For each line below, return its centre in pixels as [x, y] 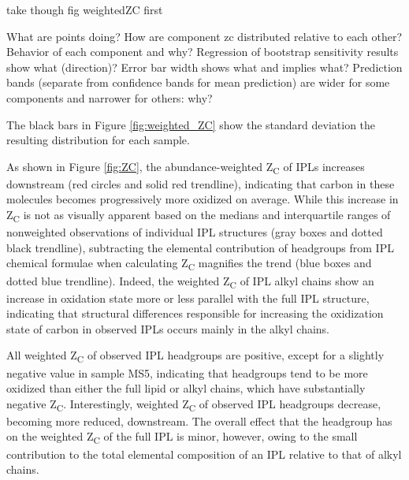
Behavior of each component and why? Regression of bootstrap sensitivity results [203, 52]
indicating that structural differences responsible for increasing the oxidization [195, 313]
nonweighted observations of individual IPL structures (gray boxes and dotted [195, 232]
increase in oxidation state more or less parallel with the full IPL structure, [188, 298]
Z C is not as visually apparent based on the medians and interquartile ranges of [199, 216]
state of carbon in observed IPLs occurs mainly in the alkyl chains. [168, 328]
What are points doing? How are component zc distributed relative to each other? [204, 36]
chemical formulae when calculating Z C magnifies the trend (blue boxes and [189, 264]
